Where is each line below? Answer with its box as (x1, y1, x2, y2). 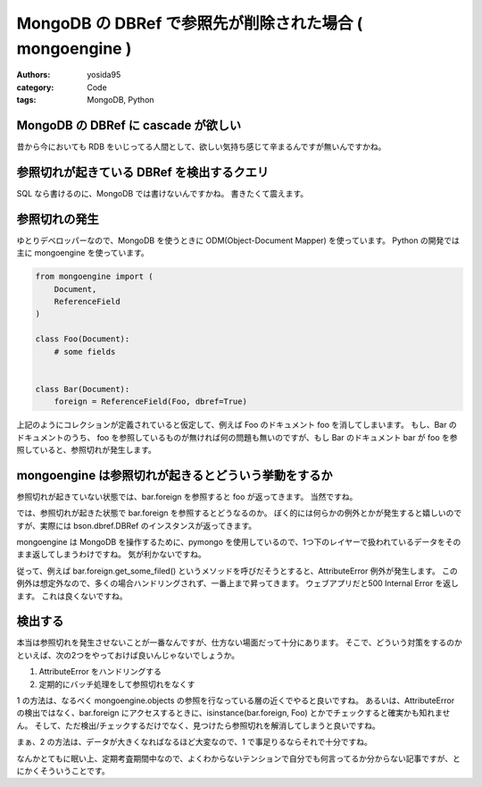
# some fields (54, 347, 116, 356)
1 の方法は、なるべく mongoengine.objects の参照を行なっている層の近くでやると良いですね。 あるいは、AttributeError (16, 695, 455, 706)
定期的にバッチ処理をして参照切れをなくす (38, 679, 195, 690)
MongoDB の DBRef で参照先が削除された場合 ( (16, 13, 363, 33)
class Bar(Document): (35, 384, 130, 394)
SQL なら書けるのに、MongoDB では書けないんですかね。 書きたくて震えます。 (16, 188, 309, 198)
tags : (16, 95, 37, 105)
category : (16, 81, 54, 93)
